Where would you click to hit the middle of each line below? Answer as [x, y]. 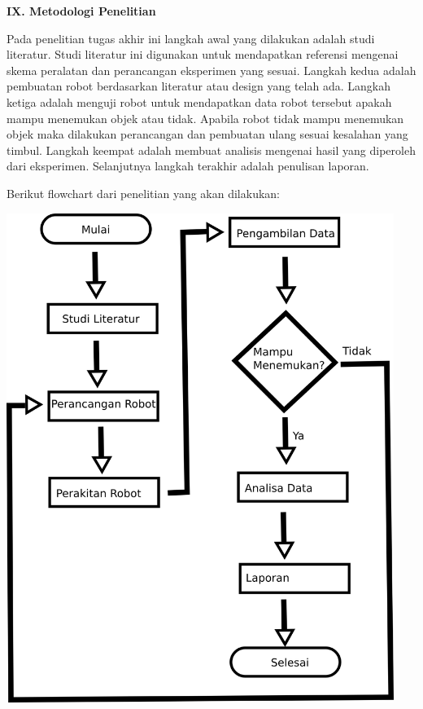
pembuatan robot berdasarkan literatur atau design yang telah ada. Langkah [198, 86]
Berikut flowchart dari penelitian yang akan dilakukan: [143, 193]
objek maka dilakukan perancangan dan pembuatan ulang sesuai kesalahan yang [207, 134]
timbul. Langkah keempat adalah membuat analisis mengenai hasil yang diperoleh [211, 150]
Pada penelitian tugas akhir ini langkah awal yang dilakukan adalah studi [191, 38]
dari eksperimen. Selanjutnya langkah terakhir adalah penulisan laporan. [188, 166]
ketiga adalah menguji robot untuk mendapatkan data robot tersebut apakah [199, 101]
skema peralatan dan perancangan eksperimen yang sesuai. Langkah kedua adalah [211, 70]
